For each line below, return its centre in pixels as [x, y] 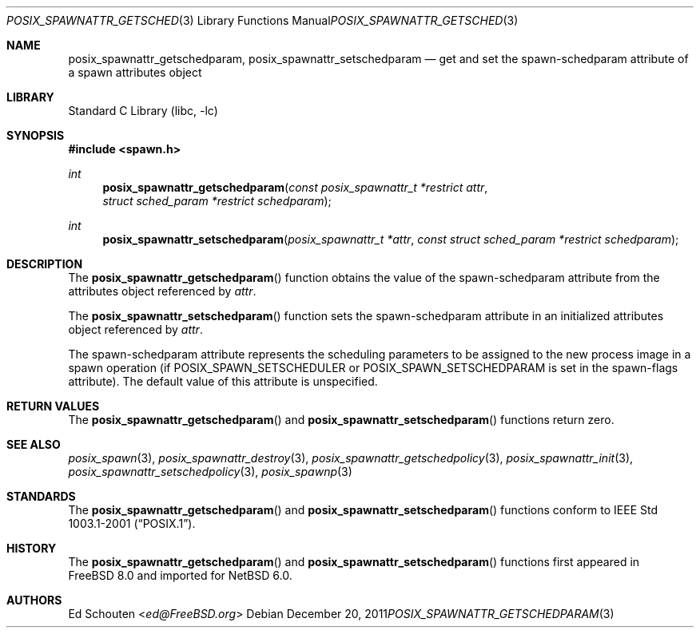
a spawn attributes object [135, 72]
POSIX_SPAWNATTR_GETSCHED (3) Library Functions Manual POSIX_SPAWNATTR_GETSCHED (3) [262, 20]
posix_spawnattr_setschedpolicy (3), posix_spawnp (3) [210, 472]
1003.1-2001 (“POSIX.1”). [132, 523]
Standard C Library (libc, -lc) [143, 111]
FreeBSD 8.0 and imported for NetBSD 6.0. [180, 575]
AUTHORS [34, 600]
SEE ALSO [34, 444]
